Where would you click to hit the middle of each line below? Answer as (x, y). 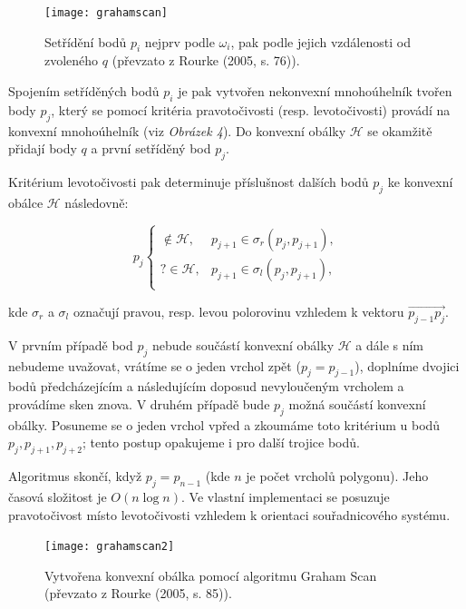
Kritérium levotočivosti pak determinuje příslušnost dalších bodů (189, 182)
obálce (26, 202)
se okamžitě (400, 130)
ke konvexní (420, 182)
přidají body (43, 148)
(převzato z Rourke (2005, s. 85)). (138, 593)
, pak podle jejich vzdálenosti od (320, 41)
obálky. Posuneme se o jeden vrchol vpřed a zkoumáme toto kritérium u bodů (224, 424)
